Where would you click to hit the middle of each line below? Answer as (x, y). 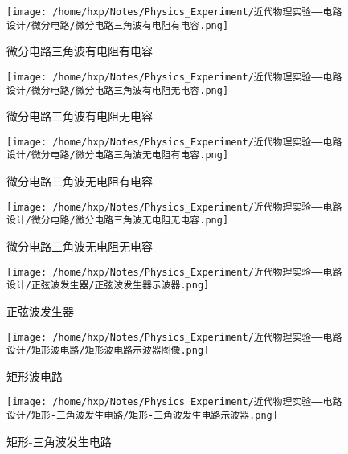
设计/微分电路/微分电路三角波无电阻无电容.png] (118, 221)
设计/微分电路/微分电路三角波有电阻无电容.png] (118, 90)
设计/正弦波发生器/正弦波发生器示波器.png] (108, 286)
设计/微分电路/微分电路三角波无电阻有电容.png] (118, 155)
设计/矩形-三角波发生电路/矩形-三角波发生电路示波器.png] (142, 416)
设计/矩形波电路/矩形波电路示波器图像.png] (108, 351)
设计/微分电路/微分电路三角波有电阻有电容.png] (118, 25)
